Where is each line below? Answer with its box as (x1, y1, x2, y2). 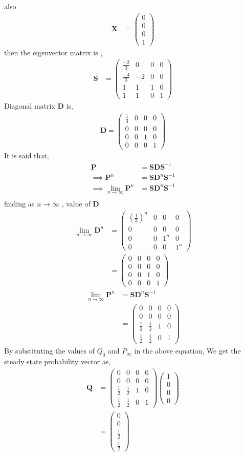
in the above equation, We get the (134, 345, 241, 356)
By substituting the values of (4, 345, 95, 356)
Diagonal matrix (4, 100, 55, 111)
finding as (4, 198, 35, 209)
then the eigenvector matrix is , (4, 47, 103, 57)
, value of (61, 198, 91, 209)
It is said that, (4, 150, 49, 161)
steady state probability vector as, (4, 356, 111, 366)
